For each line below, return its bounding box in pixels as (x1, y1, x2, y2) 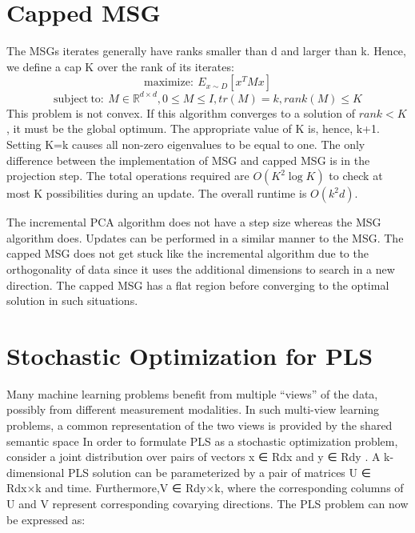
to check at (329, 167, 383, 184)
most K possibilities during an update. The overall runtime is (6, 185, 307, 202)
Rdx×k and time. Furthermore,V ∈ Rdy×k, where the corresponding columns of (6, 479, 404, 496)
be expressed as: (6, 511, 86, 527)
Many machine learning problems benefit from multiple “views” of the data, (6, 385, 378, 402)
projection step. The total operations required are (6, 167, 249, 184)
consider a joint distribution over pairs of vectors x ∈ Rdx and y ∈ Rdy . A (6, 448, 381, 465)
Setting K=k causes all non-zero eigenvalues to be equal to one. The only (6, 136, 365, 152)
